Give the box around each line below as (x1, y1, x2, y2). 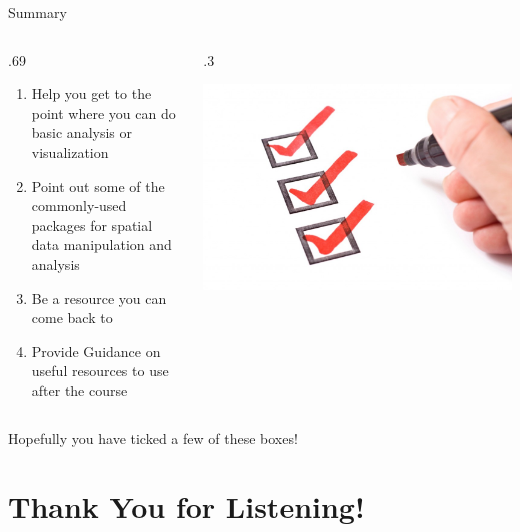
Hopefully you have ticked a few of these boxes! (8, 427, 298, 448)
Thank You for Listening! (8, 486, 365, 527)
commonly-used (31, 195, 127, 216)
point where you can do (31, 102, 176, 123)
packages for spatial (31, 214, 153, 235)
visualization (31, 141, 109, 162)
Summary (8, 2, 67, 22)
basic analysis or (31, 122, 133, 143)
